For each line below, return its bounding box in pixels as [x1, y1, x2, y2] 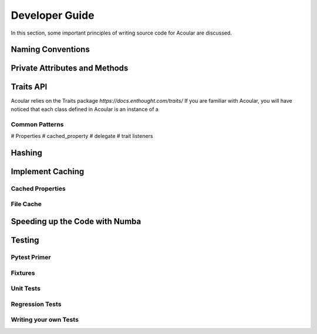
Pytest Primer [11, 253, 51, 261]
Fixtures [11, 269, 35, 277]
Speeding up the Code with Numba [11, 216, 141, 226]
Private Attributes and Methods [11, 63, 129, 73]
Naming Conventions [11, 45, 90, 55]
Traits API [11, 82, 48, 92]
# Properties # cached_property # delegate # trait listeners [11, 133, 153, 140]
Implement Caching [11, 166, 85, 176]
